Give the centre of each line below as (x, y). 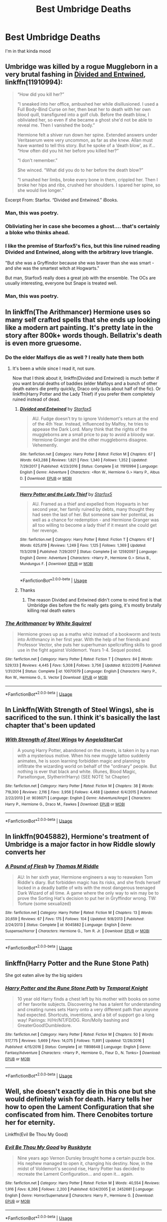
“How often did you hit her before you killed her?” (68, 151)
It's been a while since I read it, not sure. (54, 368)
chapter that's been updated (50, 725)
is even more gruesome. (43, 343)
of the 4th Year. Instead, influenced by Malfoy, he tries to (90, 424)
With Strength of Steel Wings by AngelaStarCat (64, 740)
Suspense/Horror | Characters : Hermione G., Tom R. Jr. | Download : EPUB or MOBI (78, 931)
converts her (26, 852)
